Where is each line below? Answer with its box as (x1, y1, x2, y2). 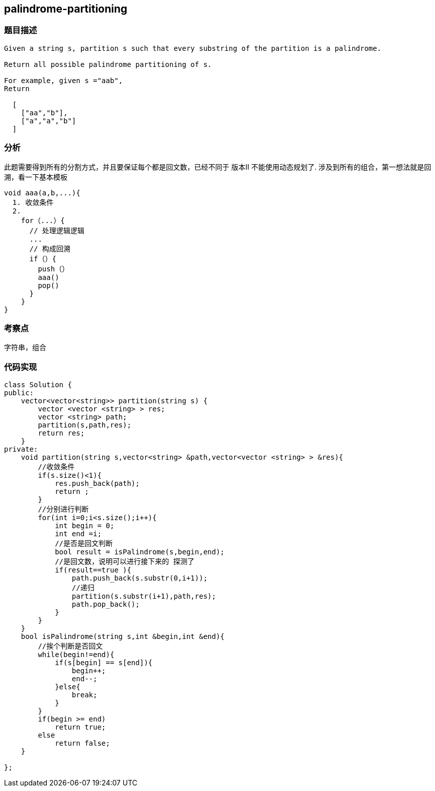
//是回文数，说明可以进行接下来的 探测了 (55, 557, 195, 566)
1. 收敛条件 (12, 198, 54, 206)
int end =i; (55, 530, 102, 538)
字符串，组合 (4, 343, 46, 352)
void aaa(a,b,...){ (4, 188, 80, 197)
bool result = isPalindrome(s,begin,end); (55, 548, 225, 556)
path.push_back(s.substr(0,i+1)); (71, 574, 208, 583)
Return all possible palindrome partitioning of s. (4, 60, 212, 68)
